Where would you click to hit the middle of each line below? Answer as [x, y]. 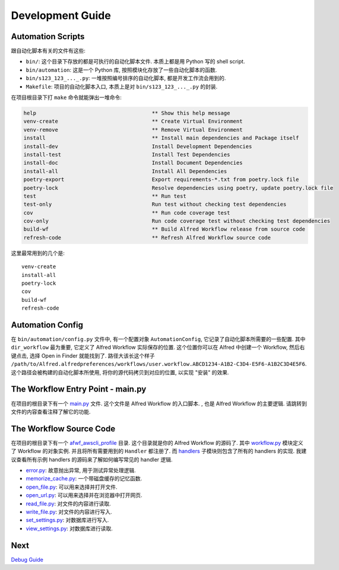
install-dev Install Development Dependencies [138, 146]
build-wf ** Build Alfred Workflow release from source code [164, 229]
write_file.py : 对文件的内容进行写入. [69, 512]
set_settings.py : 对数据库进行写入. [67, 520]
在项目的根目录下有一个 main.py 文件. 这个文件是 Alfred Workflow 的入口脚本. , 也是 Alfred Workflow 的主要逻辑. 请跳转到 [159, 403]
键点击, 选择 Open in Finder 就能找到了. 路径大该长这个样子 [83, 355]
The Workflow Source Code [63, 429]
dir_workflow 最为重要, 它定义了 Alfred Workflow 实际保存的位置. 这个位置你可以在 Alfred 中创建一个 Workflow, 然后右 [158, 348]
